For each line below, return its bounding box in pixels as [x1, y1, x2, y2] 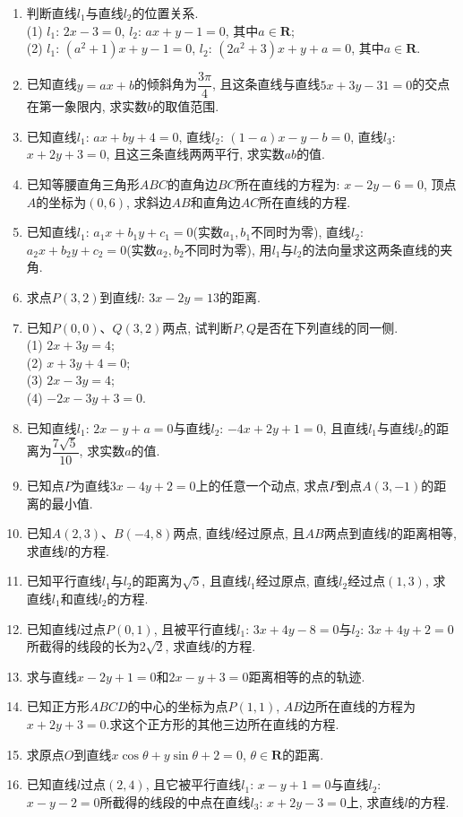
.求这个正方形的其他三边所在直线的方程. [106, 714, 339, 733]
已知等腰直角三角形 [26, 175, 140, 194]
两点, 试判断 [162, 317, 233, 336]
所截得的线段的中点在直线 [99, 792, 251, 811]
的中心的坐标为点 [127, 697, 228, 716]
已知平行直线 [26, 571, 102, 590]
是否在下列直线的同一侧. [256, 317, 399, 336]
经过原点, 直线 [255, 571, 339, 590]
